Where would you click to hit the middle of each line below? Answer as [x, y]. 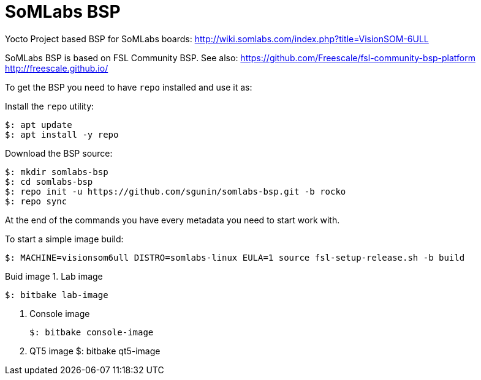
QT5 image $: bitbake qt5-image [95, 351]
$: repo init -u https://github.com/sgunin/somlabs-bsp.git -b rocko [176, 191]
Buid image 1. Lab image [54, 276]
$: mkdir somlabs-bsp [57, 172]
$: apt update [39, 125]
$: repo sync [36, 201]
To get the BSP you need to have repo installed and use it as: [129, 87]
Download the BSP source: [59, 153]
